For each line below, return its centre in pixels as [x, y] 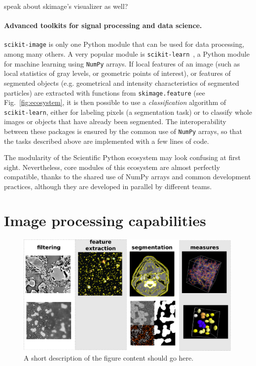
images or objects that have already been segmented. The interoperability [115, 121]
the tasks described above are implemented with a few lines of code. [107, 141]
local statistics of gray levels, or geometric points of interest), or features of [117, 73]
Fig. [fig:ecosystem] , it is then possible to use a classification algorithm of [115, 102]
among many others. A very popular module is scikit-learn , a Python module [127, 54]
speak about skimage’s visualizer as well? [66, 6]
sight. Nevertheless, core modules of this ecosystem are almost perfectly [112, 167]
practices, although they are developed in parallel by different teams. [108, 186]
